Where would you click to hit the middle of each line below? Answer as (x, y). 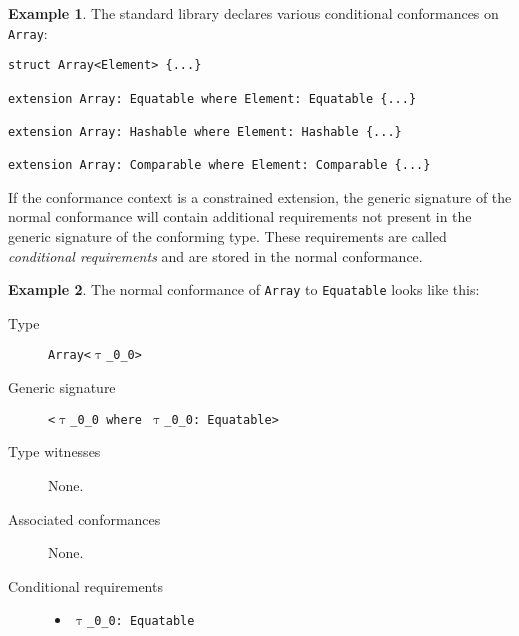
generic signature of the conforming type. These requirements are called (227, 236)
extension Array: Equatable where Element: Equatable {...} (212, 98)
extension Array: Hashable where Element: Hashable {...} (205, 131)
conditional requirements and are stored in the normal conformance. (215, 255)
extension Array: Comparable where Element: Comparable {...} (219, 165)
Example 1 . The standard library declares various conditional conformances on (253, 13)
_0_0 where (106, 419)
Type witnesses (54, 451)
